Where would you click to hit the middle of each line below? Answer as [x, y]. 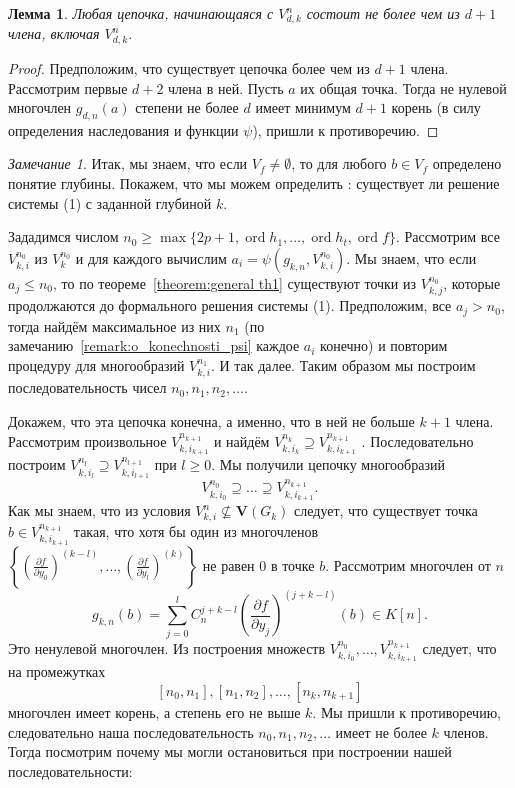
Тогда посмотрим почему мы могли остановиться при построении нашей [230, 751]
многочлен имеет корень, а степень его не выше [154, 711]
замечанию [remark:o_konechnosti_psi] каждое [154, 345]
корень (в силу [436, 107]
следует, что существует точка [386, 510]
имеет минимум [303, 107]
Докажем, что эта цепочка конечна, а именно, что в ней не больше [211, 420]
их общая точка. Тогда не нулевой [403, 87]
